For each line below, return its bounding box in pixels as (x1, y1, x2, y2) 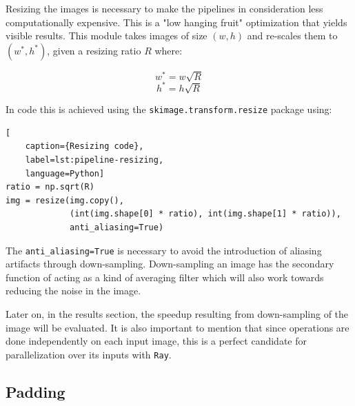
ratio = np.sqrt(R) (6, 182, 94, 192)
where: (154, 43, 183, 57)
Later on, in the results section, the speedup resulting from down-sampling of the (6, 307, 349, 321)
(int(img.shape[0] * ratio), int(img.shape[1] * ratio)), (70, 209, 341, 219)
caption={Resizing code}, (25, 141, 144, 152)
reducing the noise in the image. (6, 283, 141, 298)
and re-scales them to (247, 28, 338, 43)
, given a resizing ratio (47, 43, 141, 57)
